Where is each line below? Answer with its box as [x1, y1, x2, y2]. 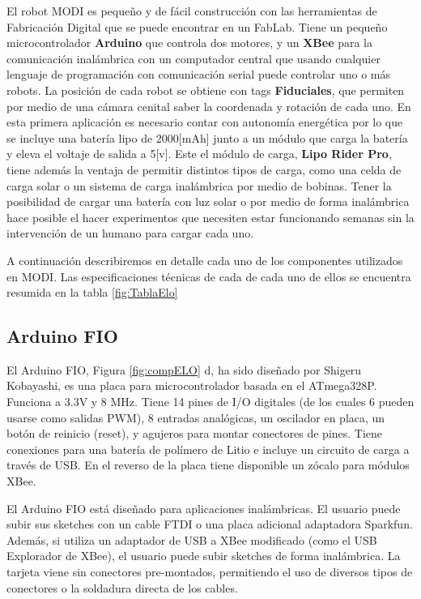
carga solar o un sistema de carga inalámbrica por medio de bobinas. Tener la [6, 177, 392, 194]
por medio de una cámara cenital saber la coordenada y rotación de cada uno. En [6, 97, 411, 114]
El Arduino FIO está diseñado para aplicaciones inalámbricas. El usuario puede [6, 499, 401, 516]
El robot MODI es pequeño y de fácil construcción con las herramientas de [6, 2, 377, 19]
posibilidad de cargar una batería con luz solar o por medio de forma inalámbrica [6, 193, 410, 210]
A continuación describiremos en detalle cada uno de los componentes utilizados [6, 251, 403, 268]
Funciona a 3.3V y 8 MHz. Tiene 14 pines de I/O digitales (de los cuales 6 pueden [6, 393, 415, 410]
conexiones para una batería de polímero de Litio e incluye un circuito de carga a [6, 440, 410, 457]
